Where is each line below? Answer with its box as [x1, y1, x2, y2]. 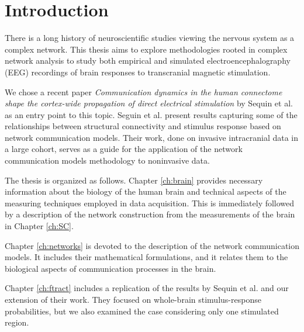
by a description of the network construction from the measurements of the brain [5, 208, 295, 220]
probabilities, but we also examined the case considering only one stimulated [5, 305, 279, 317]
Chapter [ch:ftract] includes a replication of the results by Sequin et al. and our [5, 282, 289, 294]
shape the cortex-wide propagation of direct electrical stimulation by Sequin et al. [5, 97, 293, 109]
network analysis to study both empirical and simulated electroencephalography [5, 54, 291, 67]
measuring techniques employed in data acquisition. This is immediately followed [5, 196, 295, 209]
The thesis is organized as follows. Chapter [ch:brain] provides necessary [5, 174, 263, 186]
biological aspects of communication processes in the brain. [5, 262, 216, 274]
